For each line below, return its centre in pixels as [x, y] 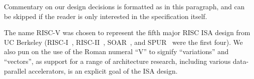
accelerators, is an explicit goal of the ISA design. [103, 70]
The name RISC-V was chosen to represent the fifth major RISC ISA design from [127, 32]
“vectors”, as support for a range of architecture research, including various [117, 61]
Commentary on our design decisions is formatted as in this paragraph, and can [124, 6]
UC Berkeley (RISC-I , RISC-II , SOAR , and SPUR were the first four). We [124, 42]
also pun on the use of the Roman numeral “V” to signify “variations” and [116, 51]
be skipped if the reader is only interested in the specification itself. [106, 16]
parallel [15, 70]
